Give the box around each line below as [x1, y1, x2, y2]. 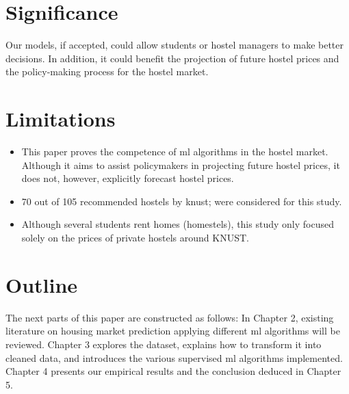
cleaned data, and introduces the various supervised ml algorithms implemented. [5, 350, 343, 365]
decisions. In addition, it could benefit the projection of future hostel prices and [5, 51, 339, 65]
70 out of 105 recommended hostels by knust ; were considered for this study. [21, 194, 342, 208]
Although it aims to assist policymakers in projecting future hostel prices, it [21, 157, 340, 172]
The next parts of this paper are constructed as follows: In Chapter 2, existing [5, 310, 334, 324]
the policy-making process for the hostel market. [5, 64, 209, 79]
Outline [5, 270, 78, 298]
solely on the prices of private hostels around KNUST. [21, 231, 249, 244]
